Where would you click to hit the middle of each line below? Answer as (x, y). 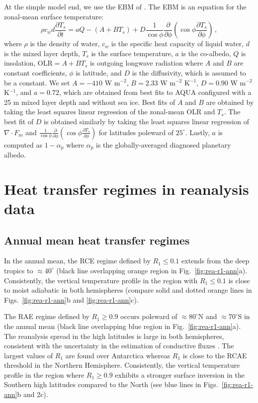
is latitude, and (99, 72)
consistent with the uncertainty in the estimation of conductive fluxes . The (119, 346)
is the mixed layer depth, (42, 53)
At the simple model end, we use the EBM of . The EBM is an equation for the (125, 6)
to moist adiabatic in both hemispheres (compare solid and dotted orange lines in (128, 290)
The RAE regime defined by (47, 316)
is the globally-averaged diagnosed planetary (164, 144)
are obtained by (230, 102)
